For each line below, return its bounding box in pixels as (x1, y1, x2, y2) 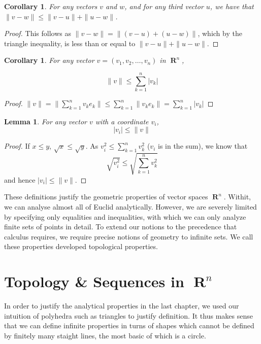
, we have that (210, 1, 254, 11)
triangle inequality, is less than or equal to (4, 38, 136, 48)
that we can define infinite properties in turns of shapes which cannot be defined (4, 320, 254, 331)
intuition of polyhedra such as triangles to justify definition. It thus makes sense (4, 310, 253, 321)
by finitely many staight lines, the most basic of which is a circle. (4, 330, 206, 340)
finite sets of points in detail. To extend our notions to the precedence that (4, 221, 237, 232)
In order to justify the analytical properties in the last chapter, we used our (4, 300, 239, 311)
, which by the (198, 28, 242, 39)
